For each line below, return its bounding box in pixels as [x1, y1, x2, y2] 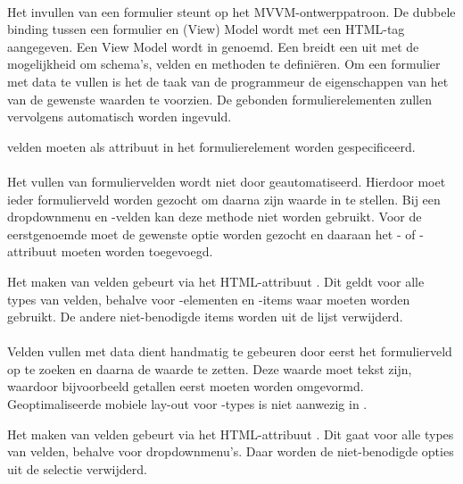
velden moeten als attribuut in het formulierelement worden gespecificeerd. [7, 137, 416, 155]
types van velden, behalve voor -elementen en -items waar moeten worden [7, 289, 410, 308]
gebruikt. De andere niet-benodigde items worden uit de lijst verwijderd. [7, 307, 403, 326]
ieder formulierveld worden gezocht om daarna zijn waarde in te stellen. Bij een [7, 189, 441, 208]
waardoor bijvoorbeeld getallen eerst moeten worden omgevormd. [7, 377, 364, 396]
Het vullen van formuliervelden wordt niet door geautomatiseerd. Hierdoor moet [7, 171, 446, 190]
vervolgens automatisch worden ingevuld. [7, 107, 232, 126]
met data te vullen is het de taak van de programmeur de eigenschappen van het [7, 71, 449, 90]
